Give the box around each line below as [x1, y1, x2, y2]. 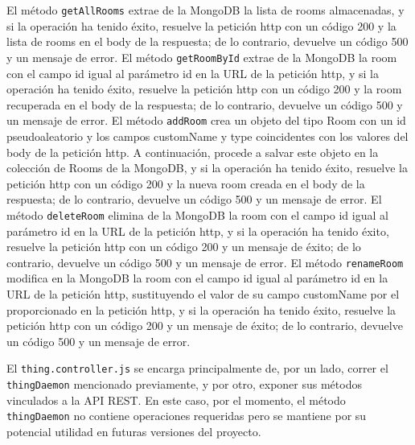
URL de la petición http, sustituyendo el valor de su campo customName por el [6, 286, 400, 302]
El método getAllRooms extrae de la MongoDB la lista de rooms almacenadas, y [6, 2, 405, 18]
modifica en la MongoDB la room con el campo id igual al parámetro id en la [6, 270, 388, 286]
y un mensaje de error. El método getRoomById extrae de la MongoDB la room [6, 48, 397, 65]
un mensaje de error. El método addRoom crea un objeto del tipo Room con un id [6, 112, 406, 129]
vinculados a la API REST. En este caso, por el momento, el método [6, 391, 346, 408]
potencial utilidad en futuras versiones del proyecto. [6, 422, 261, 439]
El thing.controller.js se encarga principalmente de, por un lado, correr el [6, 360, 388, 377]
